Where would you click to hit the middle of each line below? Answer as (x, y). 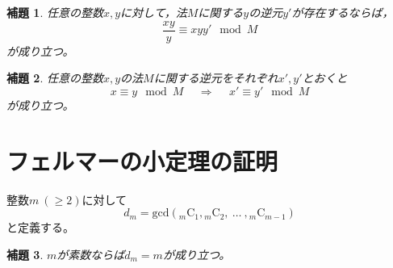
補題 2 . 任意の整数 (55, 78)
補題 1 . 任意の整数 (55, 12)
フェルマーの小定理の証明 (142, 160)
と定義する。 (40, 227)
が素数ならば (91, 254)
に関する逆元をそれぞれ (216, 78)
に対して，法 (154, 12)
